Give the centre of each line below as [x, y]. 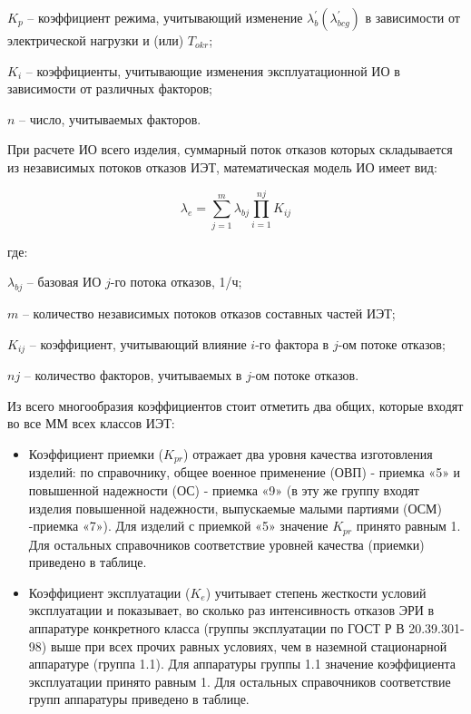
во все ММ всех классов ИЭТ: [91, 423]
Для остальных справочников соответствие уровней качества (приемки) [226, 544]
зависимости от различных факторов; [110, 88]
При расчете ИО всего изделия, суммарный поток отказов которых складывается [230, 149]
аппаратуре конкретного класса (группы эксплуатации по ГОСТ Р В [216, 627]
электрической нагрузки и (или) [96, 40]
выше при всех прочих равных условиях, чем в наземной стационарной [249, 646]
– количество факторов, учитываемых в [133, 375]
